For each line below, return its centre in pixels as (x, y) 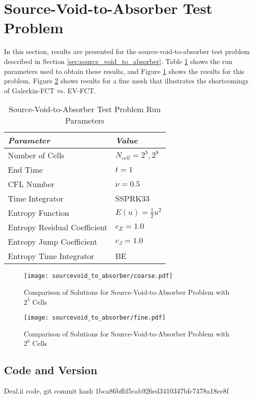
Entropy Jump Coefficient (53, 242)
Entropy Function (39, 213)
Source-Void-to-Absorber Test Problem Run (85, 109)
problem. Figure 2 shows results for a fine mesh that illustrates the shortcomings (126, 81)
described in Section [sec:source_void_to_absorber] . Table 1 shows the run (118, 61)
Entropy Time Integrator (51, 256)
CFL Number (31, 184)
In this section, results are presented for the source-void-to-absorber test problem (127, 51)
